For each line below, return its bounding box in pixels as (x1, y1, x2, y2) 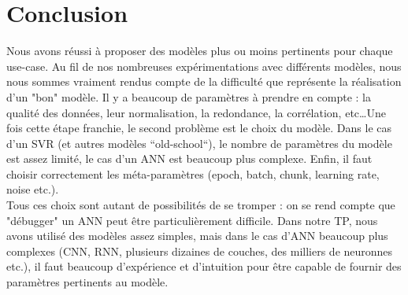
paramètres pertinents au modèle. (6, 274, 169, 290)
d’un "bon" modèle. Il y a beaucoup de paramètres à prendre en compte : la (6, 88, 371, 105)
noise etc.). (6, 181, 59, 197)
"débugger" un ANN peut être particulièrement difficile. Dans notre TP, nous (6, 212, 378, 228)
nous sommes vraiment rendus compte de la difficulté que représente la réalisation (6, 73, 402, 90)
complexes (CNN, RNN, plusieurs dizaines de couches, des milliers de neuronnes (6, 242, 393, 259)
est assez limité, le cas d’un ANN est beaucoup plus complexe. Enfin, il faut (6, 150, 373, 167)
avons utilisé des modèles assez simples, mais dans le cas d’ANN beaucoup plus (6, 227, 388, 244)
